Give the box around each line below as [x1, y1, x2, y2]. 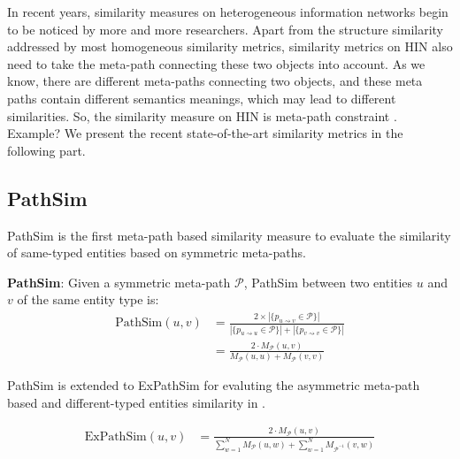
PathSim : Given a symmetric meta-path [7, 272, 231, 291]
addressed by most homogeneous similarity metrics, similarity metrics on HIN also [7, 37, 453, 56]
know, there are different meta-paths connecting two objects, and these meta [7, 72, 423, 90]
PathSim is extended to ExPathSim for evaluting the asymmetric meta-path [7, 376, 420, 394]
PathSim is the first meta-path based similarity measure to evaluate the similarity [7, 226, 451, 244]
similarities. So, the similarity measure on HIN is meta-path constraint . [7, 106, 397, 125]
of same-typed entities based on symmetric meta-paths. [7, 243, 306, 262]
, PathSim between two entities [243, 272, 413, 291]
